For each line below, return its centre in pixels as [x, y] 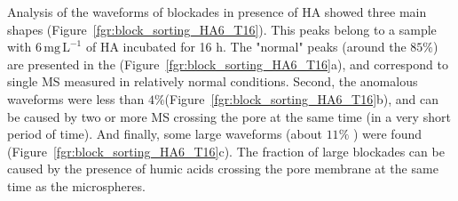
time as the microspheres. [76, 185]
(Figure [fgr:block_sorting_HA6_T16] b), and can [302, 98]
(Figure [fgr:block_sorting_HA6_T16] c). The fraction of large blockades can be [226, 151]
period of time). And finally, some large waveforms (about [165, 134]
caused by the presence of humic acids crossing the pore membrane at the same [223, 169]
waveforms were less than [76, 98]
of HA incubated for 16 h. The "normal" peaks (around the [246, 47]
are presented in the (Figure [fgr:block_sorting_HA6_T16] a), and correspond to [228, 64]
